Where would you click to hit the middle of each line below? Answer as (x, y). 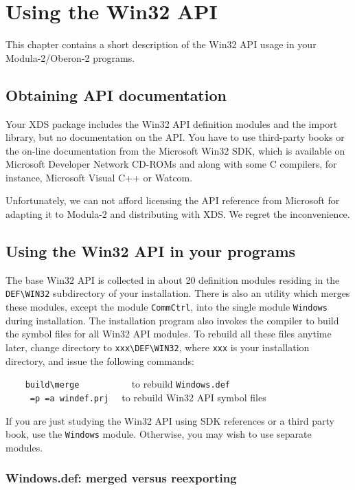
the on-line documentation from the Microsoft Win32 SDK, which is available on (175, 150)
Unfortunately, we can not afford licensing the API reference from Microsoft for (173, 200)
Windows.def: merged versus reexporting (121, 478)
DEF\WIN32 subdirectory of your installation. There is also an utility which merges (178, 293)
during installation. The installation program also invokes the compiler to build (172, 320)
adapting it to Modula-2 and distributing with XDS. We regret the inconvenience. (178, 214)
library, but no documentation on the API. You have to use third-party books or (175, 137)
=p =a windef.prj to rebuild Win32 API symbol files (148, 397)
